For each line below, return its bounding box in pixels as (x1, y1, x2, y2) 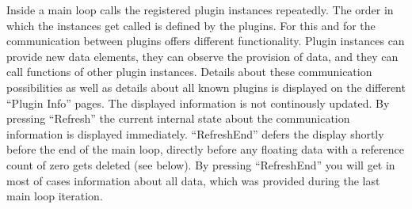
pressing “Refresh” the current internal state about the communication (6, 110, 350, 127)
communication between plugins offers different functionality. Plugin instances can (6, 32, 405, 49)
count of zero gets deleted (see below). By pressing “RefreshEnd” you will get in (6, 156, 395, 173)
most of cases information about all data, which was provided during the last (6, 172, 380, 188)
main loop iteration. (6, 188, 103, 204)
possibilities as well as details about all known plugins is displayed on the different (6, 78, 406, 95)
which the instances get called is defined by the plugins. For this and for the (6, 17, 376, 33)
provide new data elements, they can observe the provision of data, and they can (6, 47, 399, 64)
